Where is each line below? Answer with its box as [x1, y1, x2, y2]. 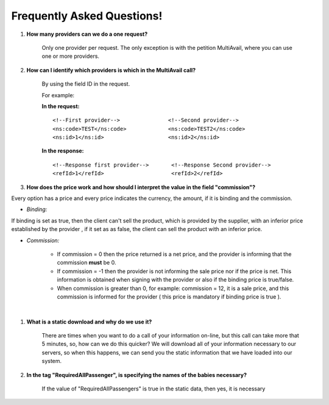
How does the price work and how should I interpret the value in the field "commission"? [26, 183, 256, 191]
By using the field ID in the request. [41, 80, 130, 88]
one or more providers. [41, 52, 100, 60]
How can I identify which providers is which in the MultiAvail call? [26, 66, 196, 74]
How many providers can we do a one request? [26, 30, 148, 38]
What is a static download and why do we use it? [26, 318, 152, 325]
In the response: [41, 147, 85, 154]
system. [41, 358, 62, 365]
